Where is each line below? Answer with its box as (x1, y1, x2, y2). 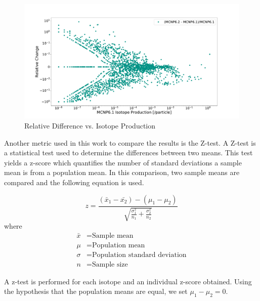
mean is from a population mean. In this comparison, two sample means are (4, 167, 240, 178)
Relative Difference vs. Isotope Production (24, 120, 156, 131)
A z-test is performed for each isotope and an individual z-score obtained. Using (4, 276, 252, 286)
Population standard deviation (92, 251, 187, 259)
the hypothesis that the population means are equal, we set (4, 286, 188, 296)
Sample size (92, 261, 128, 268)
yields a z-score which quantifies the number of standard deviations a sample (4, 157, 242, 167)
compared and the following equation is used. (4, 177, 144, 188)
